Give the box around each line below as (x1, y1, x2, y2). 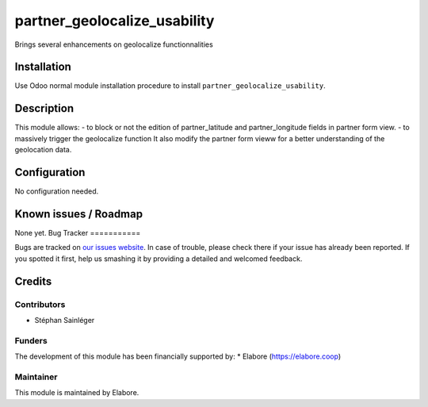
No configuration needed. (14, 186, 99, 196)
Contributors (14, 298, 66, 309)
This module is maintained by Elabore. (14, 388, 139, 397)
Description (14, 102, 75, 115)
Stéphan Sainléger (34, 315, 95, 324)
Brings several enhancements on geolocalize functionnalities (14, 40, 213, 49)
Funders (14, 335, 48, 346)
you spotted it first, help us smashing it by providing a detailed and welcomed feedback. (14, 254, 303, 263)
